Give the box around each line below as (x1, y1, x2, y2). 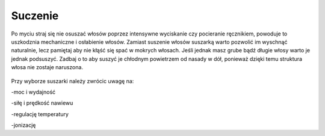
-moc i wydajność (11, 88, 56, 96)
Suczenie (11, 9, 59, 22)
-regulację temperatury (11, 110, 69, 117)
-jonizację (11, 122, 36, 129)
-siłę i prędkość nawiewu (11, 99, 73, 107)
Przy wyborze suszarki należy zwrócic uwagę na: (11, 77, 134, 84)
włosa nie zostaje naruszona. (11, 64, 84, 71)
